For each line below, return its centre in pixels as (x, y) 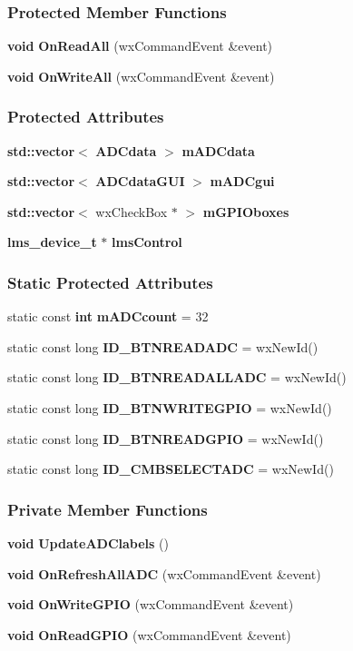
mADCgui (242, 181)
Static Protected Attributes (110, 282)
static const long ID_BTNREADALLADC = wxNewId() (177, 377)
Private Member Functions (108, 509)
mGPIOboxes (246, 211)
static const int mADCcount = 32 (108, 316)
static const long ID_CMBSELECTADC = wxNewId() (171, 469)
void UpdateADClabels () (88, 543)
